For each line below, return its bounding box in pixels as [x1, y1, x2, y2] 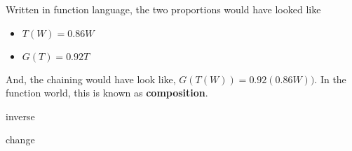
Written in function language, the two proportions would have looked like [6, 2, 321, 16]
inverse [6, 108, 35, 123]
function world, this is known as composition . [6, 85, 208, 100]
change [6, 132, 35, 147]
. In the [314, 71, 346, 86]
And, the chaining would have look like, [6, 71, 176, 86]
